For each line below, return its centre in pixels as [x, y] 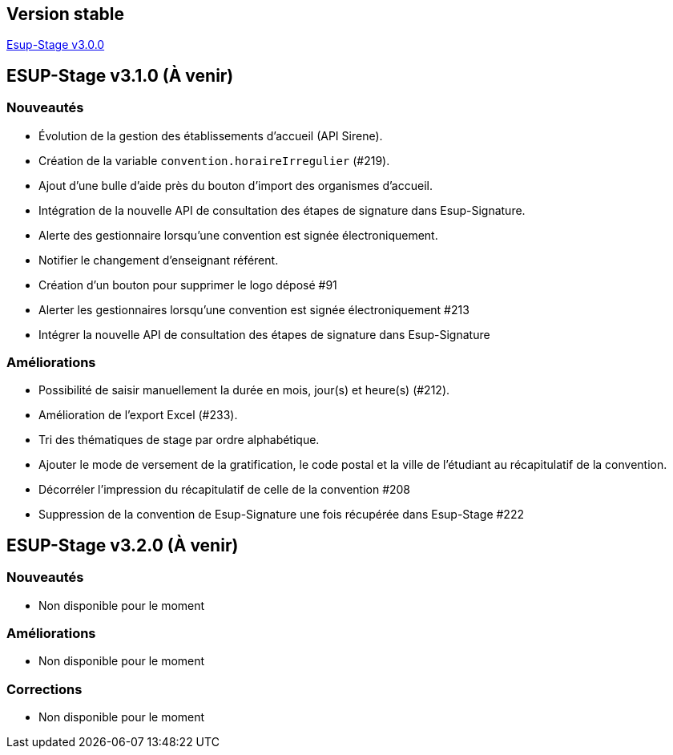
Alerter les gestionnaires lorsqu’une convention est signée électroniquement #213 [254, 309]
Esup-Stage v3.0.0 [56, 45]
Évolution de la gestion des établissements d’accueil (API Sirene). [211, 135]
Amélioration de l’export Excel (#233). [138, 415]
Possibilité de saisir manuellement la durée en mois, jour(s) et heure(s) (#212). [244, 390]
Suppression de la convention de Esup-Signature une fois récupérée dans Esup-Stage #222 [281, 515]
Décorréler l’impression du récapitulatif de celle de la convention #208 [225, 490]
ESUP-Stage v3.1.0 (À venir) [120, 75]
